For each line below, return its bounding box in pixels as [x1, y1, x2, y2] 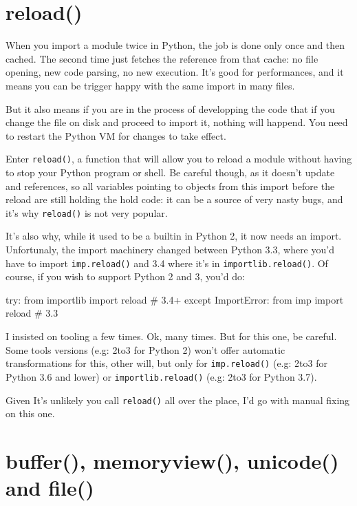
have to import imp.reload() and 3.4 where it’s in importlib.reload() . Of [6, 255, 328, 270]
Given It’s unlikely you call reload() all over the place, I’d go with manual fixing [6, 392, 350, 407]
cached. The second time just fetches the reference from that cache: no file [6, 51, 318, 65]
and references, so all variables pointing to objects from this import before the [6, 178, 335, 193]
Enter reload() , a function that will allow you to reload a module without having [6, 151, 352, 166]
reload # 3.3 [6, 306, 58, 320]
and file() [6, 474, 94, 502]
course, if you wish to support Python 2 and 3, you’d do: [6, 269, 245, 284]
